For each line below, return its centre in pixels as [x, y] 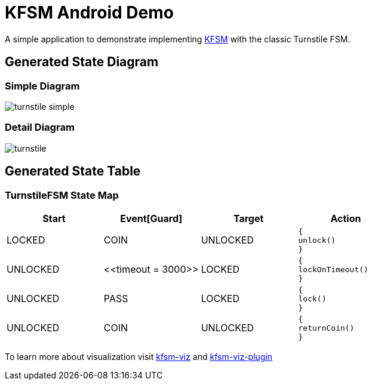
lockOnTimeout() [333, 269]
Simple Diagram [42, 86]
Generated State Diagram [82, 62]
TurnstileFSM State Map [62, 195]
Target [248, 218]
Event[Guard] [151, 218]
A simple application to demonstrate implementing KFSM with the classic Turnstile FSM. [178, 39]
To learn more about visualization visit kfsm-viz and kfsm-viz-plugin [139, 356]
